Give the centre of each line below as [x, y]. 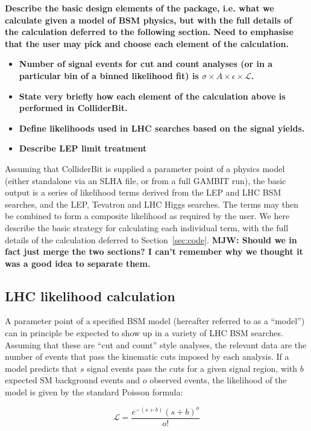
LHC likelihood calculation [90, 295]
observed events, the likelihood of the [218, 380]
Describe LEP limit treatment [83, 148]
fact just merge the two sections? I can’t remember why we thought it [154, 251]
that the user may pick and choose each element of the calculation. [147, 43]
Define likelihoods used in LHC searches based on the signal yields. [162, 128]
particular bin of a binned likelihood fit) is [109, 75]
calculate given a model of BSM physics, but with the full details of [149, 20]
